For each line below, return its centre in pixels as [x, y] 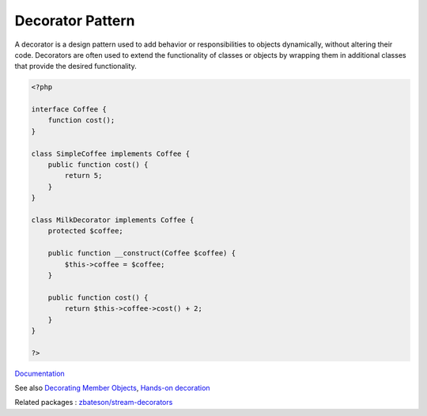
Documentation [40, 373]
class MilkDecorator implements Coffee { [113, 220]
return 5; [83, 176]
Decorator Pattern [75, 21]
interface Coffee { [69, 110]
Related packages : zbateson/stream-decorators [94, 403]
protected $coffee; [86, 231]
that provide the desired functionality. [76, 66]
